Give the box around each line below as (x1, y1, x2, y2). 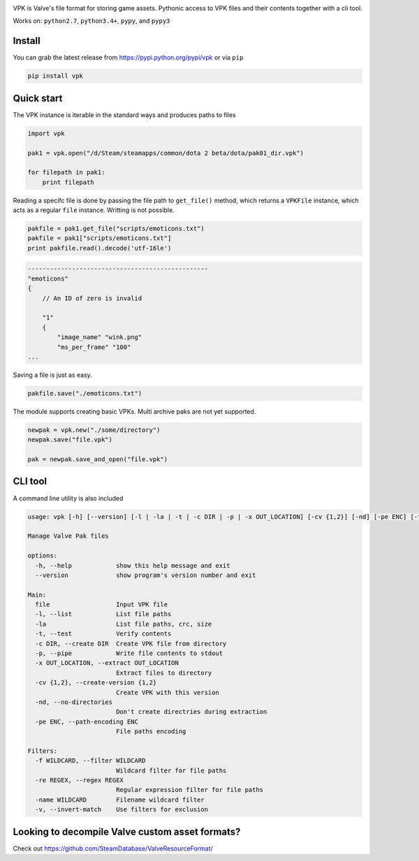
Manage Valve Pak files (27, 532, 110, 540)
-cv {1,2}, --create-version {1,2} (35, 679, 157, 687)
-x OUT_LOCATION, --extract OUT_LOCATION (35, 659, 179, 667)
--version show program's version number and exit (35, 571, 256, 579)
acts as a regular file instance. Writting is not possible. (13, 206, 175, 214)
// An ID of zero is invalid (42, 294, 142, 302)
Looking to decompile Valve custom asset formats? (13, 825, 241, 837)
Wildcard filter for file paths (115, 766, 227, 774)
